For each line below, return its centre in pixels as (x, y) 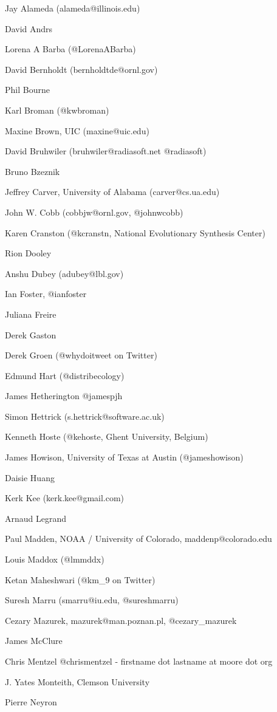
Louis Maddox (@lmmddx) (55, 559)
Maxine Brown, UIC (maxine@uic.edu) (77, 130)
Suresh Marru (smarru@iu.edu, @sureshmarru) (92, 600)
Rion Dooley (28, 253)
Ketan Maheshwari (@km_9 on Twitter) (80, 579)
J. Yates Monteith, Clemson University (77, 681)
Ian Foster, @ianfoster (46, 294)
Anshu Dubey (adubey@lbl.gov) (64, 273)
